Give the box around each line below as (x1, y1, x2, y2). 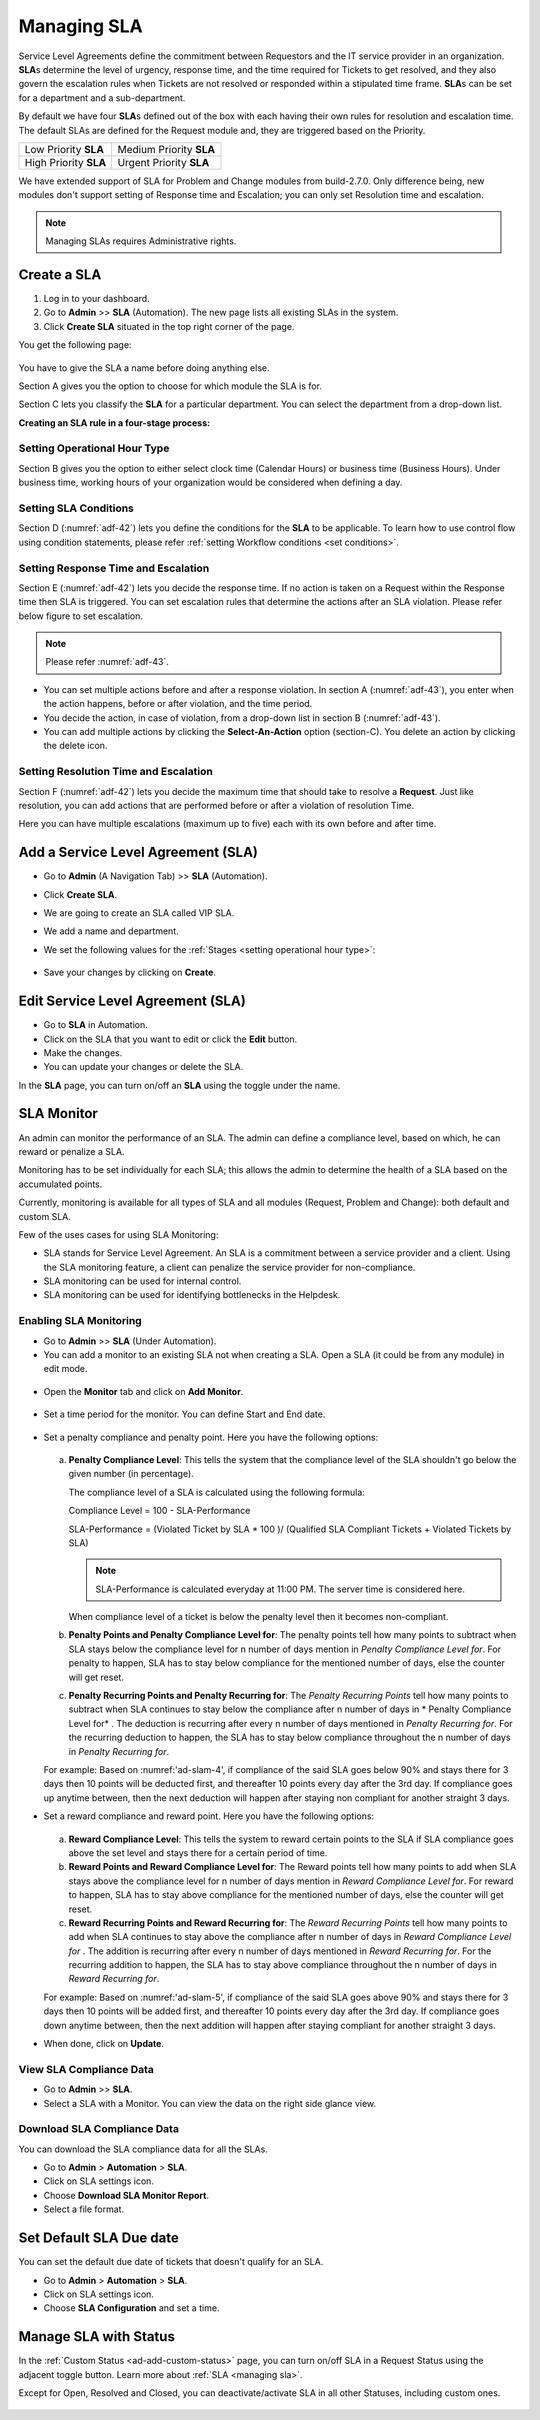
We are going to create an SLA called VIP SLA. (43, 907, 235, 919)
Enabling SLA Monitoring (18, 1314, 142, 1328)
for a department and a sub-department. (18, 91, 186, 104)
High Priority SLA (24, 155, 107, 169)
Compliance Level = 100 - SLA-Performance (68, 1505, 251, 1517)
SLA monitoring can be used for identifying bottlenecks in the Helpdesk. (43, 1289, 341, 1301)
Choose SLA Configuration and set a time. (43, 2302, 220, 2314)
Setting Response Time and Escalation (18, 561, 210, 575)
